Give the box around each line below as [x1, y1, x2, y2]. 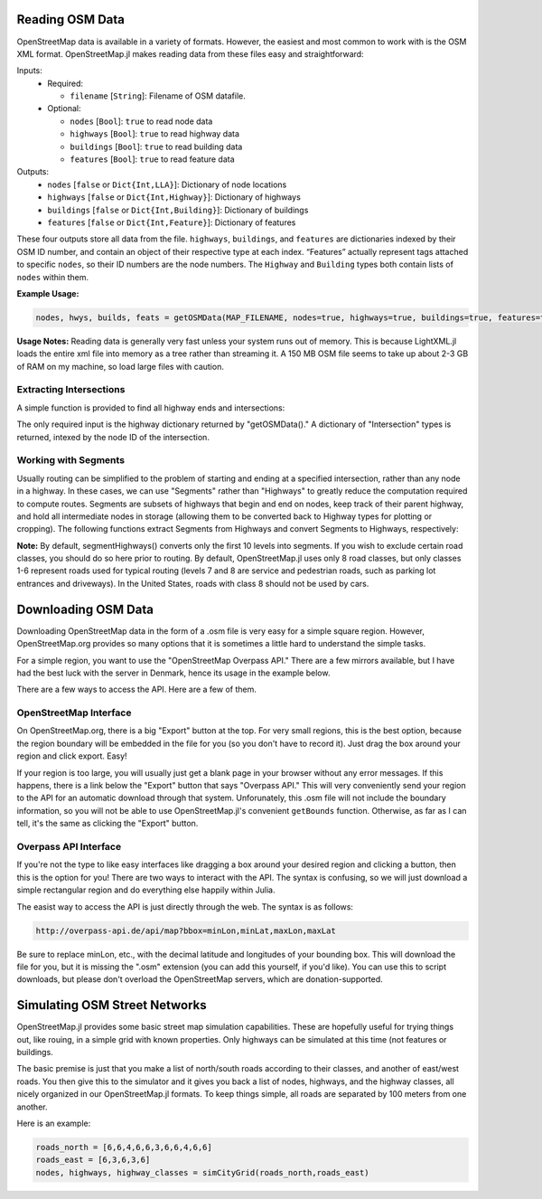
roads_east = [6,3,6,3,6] [35, 1155, 151, 1166]
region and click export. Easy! [16, 751, 127, 761]
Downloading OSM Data [16, 601, 154, 617]
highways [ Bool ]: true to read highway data [70, 128, 239, 139]
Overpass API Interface [16, 840, 122, 853]
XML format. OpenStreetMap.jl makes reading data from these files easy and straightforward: [16, 48, 365, 59]
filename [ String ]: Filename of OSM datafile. [70, 90, 246, 101]
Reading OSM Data [16, 12, 126, 27]
